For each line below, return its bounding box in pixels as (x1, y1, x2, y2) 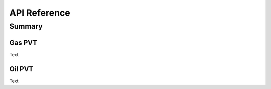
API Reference (9, 7, 70, 18)
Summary (9, 22, 43, 31)
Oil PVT (9, 65, 34, 73)
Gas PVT (9, 38, 37, 47)
